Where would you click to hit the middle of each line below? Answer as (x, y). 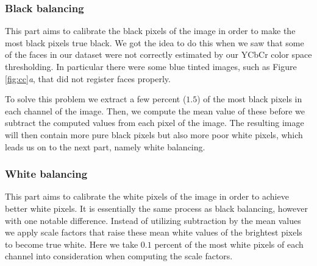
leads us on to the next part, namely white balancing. (105, 146)
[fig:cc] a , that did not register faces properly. (88, 78)
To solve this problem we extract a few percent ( (96, 99)
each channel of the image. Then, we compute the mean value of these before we (155, 110)
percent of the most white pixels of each (229, 244)
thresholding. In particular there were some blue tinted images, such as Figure (151, 66)
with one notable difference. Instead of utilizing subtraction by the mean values (153, 220)
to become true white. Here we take (72, 244)
